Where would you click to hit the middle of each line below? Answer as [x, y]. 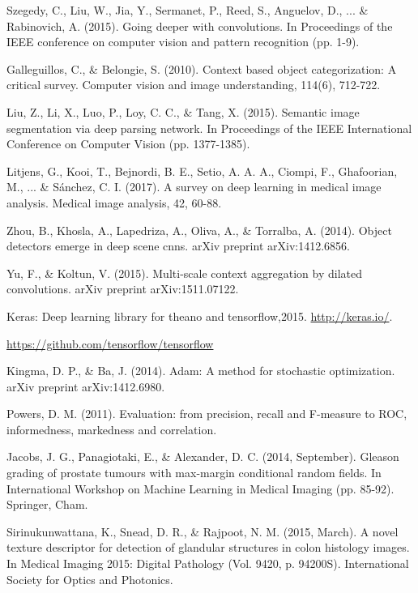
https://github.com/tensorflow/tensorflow [110, 343]
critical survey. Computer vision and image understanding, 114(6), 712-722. [194, 85]
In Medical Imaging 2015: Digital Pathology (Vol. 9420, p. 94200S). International [208, 563]
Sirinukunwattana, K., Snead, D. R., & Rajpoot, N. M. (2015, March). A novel [203, 531]
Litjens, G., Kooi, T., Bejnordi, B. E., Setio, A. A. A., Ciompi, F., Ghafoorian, [202, 171]
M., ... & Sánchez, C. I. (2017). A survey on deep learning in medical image [194, 187]
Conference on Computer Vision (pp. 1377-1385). [128, 144]
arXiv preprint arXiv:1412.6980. [86, 386]
